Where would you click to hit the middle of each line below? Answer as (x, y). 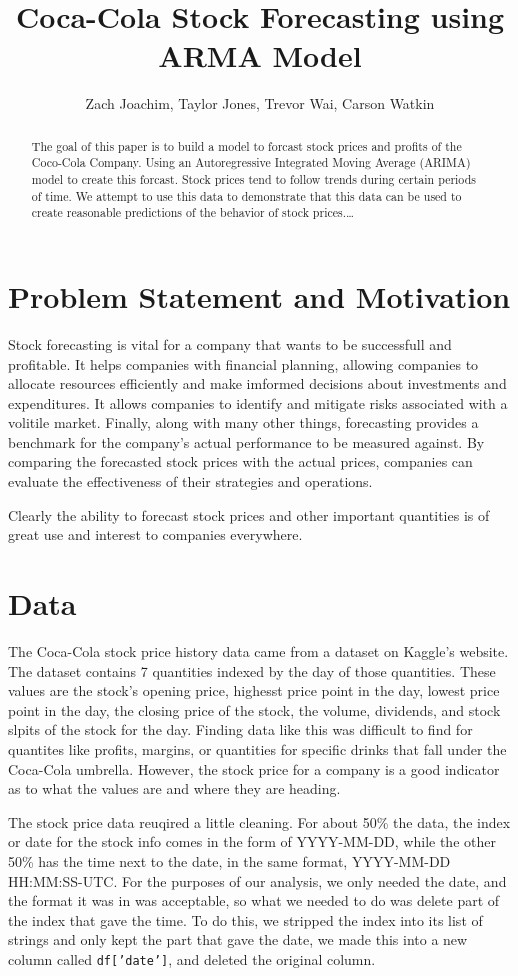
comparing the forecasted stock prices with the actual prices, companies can (240, 461)
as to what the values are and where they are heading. (174, 788)
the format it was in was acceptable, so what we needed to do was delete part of (254, 900)
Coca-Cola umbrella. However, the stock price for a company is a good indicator (254, 768)
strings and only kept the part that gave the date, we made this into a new (238, 939)
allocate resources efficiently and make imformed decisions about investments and (257, 383)
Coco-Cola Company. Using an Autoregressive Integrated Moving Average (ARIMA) (251, 162)
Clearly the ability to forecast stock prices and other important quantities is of (249, 514)
